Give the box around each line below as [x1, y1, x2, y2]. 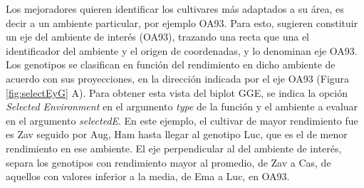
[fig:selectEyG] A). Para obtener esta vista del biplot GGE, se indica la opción [6, 85, 348, 100]
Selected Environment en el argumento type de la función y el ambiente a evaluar [6, 99, 358, 114]
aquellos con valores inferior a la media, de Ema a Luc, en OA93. [6, 169, 290, 184]
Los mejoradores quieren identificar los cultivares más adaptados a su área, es [6, 1, 344, 16]
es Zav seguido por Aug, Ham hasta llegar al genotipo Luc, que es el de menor [6, 127, 348, 142]
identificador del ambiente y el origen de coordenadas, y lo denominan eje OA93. [6, 43, 358, 58]
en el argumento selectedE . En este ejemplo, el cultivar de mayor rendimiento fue [6, 113, 358, 127]
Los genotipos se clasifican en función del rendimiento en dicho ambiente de [6, 57, 336, 72]
